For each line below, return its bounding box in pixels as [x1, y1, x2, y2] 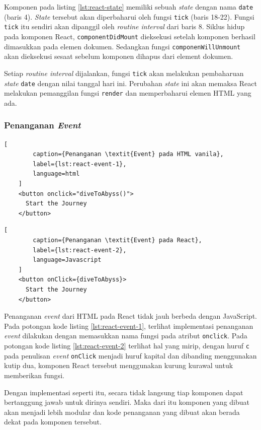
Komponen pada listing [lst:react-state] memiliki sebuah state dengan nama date [4, 2, 253, 12]
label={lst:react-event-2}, [33, 246, 127, 254]
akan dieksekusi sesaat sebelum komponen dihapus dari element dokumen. [4, 51, 233, 61]
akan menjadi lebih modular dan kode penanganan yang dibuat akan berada [4, 406, 240, 417]
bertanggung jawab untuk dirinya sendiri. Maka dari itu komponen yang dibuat [4, 397, 250, 407]
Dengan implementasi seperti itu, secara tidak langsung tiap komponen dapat [4, 387, 243, 397]
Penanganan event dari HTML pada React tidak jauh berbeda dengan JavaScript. [4, 311, 257, 321]
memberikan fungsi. [4, 370, 64, 380]
